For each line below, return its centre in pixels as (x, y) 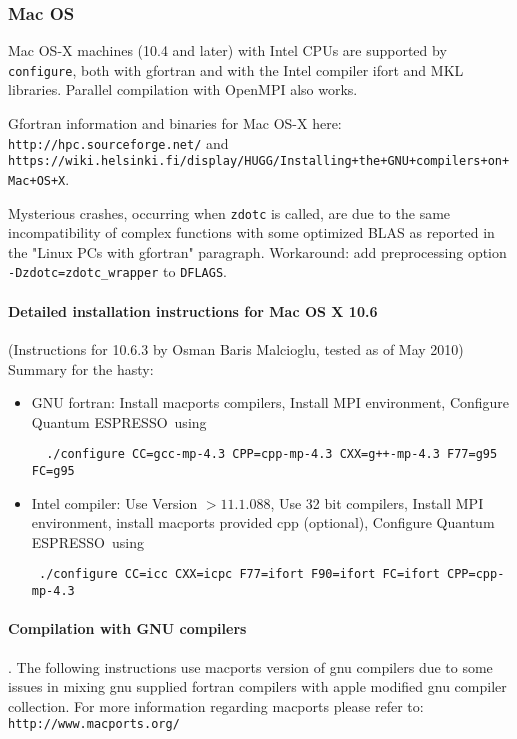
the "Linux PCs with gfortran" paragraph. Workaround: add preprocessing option (257, 251)
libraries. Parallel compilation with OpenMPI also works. (183, 89)
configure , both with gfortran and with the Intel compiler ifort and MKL (236, 69)
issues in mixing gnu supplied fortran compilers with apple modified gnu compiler (257, 686)
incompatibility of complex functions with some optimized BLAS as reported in (251, 232)
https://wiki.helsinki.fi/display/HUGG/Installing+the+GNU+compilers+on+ (259, 161)
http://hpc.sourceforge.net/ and (118, 142)
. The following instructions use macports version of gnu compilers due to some (250, 666)
